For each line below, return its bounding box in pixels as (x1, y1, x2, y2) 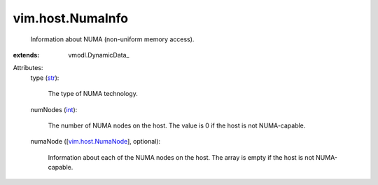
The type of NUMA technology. (48, 90, 138, 98)
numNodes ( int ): (30, 105, 78, 114)
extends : (13, 50, 40, 59)
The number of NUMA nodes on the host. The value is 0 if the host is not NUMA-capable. (48, 121, 306, 130)
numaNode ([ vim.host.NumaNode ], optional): (30, 137, 161, 146)
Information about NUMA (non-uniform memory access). (30, 35, 195, 43)
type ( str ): (30, 74, 59, 82)
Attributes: (13, 64, 43, 72)
